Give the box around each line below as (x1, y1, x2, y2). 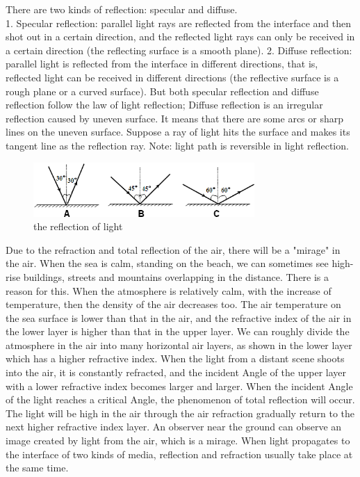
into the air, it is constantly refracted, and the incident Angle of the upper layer (6, 365, 346, 380)
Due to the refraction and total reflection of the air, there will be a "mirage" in (6, 242, 341, 257)
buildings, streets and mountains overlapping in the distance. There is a (23, 269, 329, 284)
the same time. (6, 460, 69, 475)
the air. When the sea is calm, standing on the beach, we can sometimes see (6, 256, 329, 270)
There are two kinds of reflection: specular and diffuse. (6, 2, 238, 16)
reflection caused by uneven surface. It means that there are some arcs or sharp (6, 111, 344, 125)
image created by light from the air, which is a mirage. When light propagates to (6, 433, 350, 448)
